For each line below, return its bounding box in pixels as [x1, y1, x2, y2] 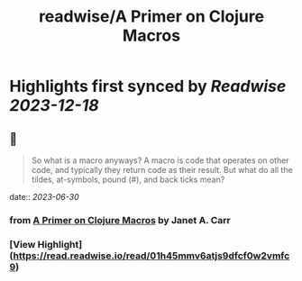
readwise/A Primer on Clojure [39, 6, 264, 27]
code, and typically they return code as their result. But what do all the [31, 165, 293, 175]
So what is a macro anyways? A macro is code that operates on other [31, 155, 290, 166]
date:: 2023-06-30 [9, 192, 79, 202]
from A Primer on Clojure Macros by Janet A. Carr [9, 213, 232, 226]
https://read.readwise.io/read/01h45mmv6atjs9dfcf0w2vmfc [13, 249, 290, 262]
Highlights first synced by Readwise [9, 77, 287, 96]
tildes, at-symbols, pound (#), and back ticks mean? [31, 174, 225, 185]
